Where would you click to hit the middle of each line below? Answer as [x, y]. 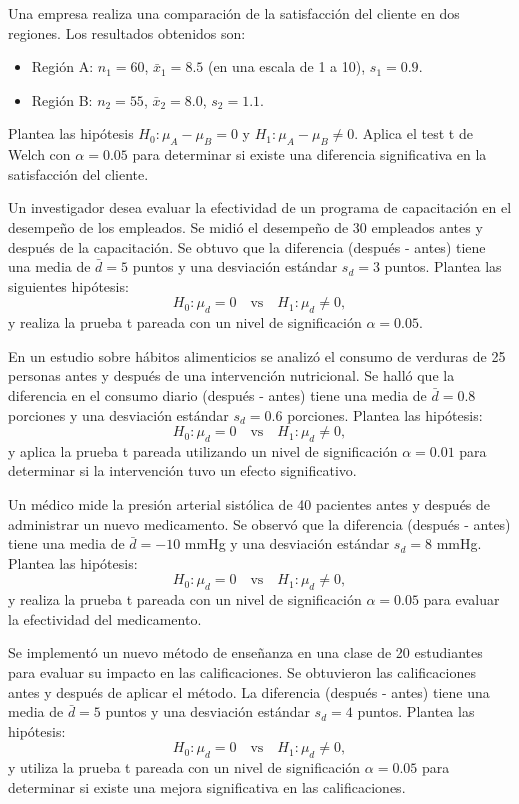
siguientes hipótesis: [68, 285]
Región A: [62, 66]
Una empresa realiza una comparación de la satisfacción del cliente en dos [234, 13]
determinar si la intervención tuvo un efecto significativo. [182, 470]
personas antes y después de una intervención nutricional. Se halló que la [231, 375]
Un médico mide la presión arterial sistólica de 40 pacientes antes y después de [249, 504]
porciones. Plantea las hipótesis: [385, 414]
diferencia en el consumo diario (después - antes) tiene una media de [217, 394]
